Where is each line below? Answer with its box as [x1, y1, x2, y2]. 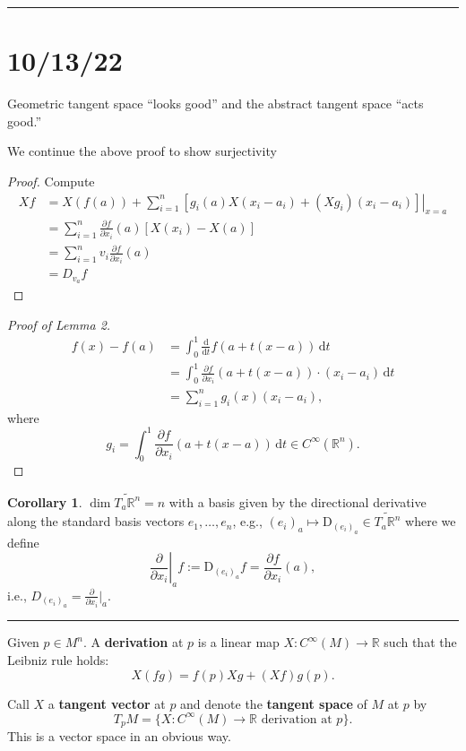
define [7, 532, 39, 551]
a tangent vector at [47, 694, 166, 712]
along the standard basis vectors [7, 512, 185, 531]
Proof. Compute [7, 171, 95, 190]
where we [405, 512, 456, 531]
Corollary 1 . [7, 492, 82, 511]
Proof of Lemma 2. [7, 315, 111, 333]
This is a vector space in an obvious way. [7, 727, 231, 746]
